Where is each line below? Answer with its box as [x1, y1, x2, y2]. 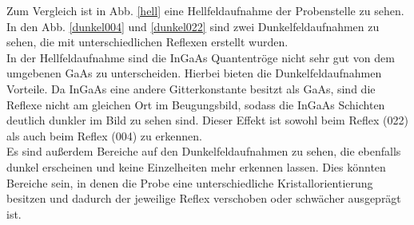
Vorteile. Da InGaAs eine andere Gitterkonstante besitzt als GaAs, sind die [6, 80, 376, 97]
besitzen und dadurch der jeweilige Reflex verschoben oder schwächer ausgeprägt [6, 190, 401, 207]
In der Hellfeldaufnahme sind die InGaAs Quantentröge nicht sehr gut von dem [6, 49, 395, 65]
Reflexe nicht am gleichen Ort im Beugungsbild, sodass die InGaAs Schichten [6, 96, 385, 112]
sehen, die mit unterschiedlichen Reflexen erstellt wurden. [6, 34, 289, 50]
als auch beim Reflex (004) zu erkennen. [6, 127, 202, 144]
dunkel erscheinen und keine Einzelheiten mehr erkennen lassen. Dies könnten [6, 158, 386, 175]
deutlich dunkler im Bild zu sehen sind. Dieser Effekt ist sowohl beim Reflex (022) [6, 112, 408, 128]
